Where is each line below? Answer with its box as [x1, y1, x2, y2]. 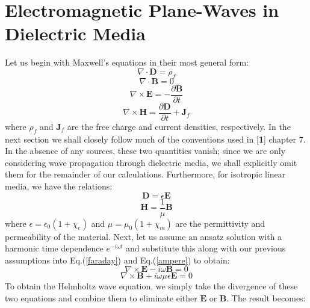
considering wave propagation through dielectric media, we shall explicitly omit [5, 156, 297, 168]
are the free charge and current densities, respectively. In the [67, 120, 291, 132]
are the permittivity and [175, 217, 265, 229]
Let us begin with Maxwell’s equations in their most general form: [5, 56, 249, 69]
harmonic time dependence [5, 242, 104, 254]
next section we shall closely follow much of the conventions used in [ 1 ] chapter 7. [5, 132, 306, 145]
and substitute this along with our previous [126, 242, 286, 254]
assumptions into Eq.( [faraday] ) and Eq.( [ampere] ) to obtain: [5, 253, 230, 266]
